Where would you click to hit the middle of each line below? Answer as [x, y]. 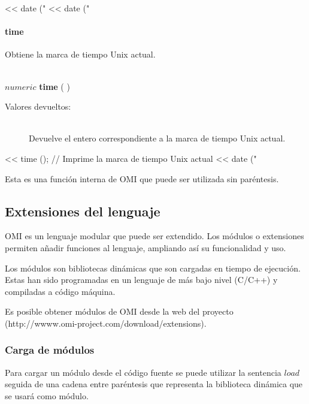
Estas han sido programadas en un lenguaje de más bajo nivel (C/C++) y [141, 280]
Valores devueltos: [38, 106]
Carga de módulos [50, 350]
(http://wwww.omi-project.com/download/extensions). [106, 323]
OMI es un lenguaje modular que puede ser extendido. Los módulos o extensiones [154, 236]
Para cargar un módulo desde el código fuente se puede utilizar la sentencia [143, 372]
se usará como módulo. [47, 395]
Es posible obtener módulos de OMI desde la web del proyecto [119, 311]
